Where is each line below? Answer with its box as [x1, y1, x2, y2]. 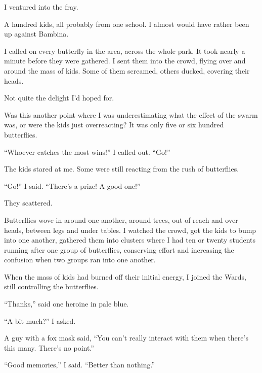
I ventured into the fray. [4, 2, 78, 12]
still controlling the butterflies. [4, 281, 99, 292]
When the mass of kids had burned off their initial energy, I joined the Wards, [4, 271, 246, 282]
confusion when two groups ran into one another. [4, 254, 156, 265]
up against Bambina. [4, 28, 69, 39]
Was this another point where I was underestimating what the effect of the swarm [4, 109, 258, 120]
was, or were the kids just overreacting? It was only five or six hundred [4, 119, 224, 130]
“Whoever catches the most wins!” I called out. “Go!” [4, 146, 170, 157]
